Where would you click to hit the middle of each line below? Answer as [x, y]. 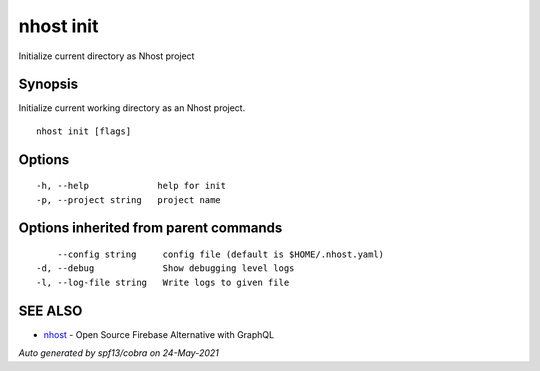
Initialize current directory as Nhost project [106, 56]
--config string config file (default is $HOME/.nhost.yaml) [220, 254]
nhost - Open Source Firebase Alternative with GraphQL [159, 334]
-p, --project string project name [129, 199]
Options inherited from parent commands [150, 228]
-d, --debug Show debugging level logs [165, 268]
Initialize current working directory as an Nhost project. [132, 108]
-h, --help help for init [131, 186]
